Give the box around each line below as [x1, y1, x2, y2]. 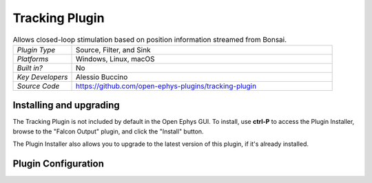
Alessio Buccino [75, 72, 128, 82]
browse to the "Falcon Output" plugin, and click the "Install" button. [12, 127, 204, 136]
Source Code [17, 81, 60, 91]
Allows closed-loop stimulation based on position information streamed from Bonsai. [12, 34, 287, 44]
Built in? [17, 63, 43, 72]
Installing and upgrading [12, 100, 120, 111]
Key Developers [17, 72, 68, 82]
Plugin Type [17, 45, 56, 54]
